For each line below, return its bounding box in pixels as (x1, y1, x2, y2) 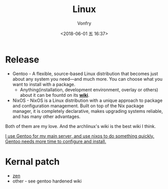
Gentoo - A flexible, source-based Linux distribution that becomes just (12, 71, 158, 77)
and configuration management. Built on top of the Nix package (12, 102, 144, 109)
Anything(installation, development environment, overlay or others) (20, 87, 158, 93)
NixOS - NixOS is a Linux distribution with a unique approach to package (12, 97, 163, 103)
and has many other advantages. (12, 113, 81, 119)
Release (5, 54, 39, 65)
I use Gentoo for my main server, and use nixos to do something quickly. (5, 133, 154, 139)
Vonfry (77, 20, 92, 26)
